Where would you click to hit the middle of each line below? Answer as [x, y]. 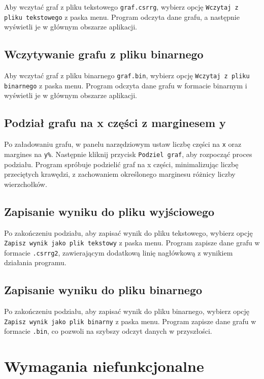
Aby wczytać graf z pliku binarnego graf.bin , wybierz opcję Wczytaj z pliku [127, 75]
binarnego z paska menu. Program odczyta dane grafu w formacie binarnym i [126, 85]
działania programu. [35, 262]
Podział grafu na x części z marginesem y [115, 123]
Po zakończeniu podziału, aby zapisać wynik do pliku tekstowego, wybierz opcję [128, 232]
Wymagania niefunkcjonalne [104, 366]
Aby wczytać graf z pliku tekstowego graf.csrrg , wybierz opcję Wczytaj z [121, 7]
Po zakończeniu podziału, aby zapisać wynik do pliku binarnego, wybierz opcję [127, 311]
